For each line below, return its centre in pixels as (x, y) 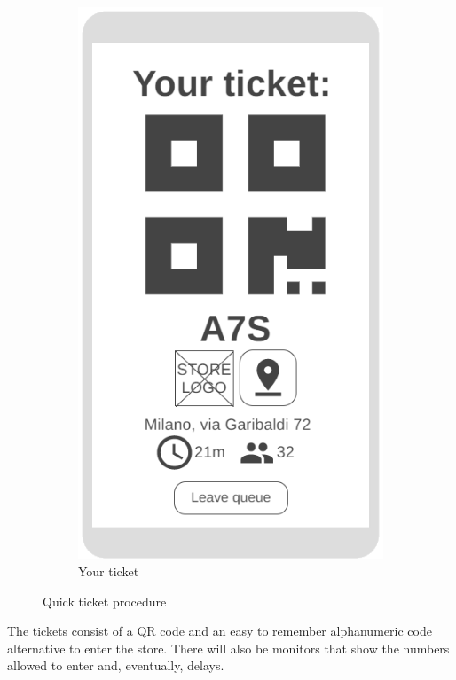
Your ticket (109, 571)
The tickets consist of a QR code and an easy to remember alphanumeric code (220, 631)
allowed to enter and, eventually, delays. (116, 665)
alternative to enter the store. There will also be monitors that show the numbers (228, 648)
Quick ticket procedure (105, 601)
